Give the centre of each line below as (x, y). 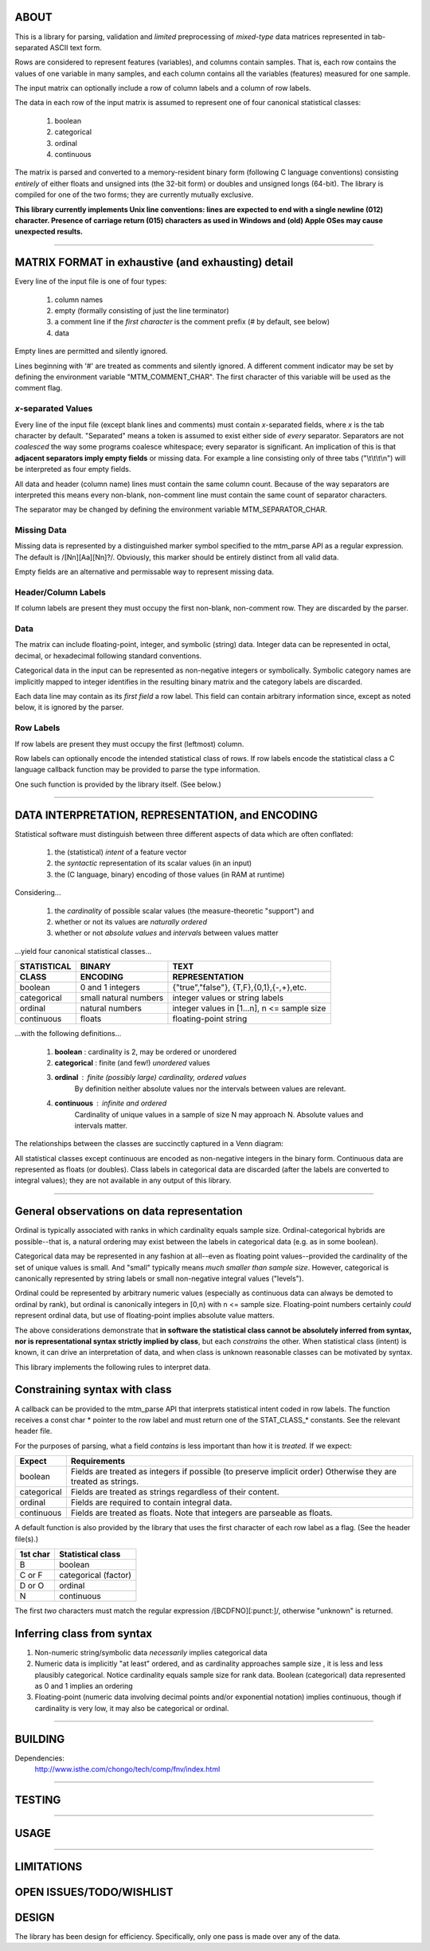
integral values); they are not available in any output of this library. (123, 1180)
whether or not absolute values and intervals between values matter (166, 933)
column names (79, 300)
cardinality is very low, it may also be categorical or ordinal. (132, 1708)
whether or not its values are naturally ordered (131, 922)
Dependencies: (40, 1758)
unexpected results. (49, 232)
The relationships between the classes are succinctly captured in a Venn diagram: (149, 1144)
